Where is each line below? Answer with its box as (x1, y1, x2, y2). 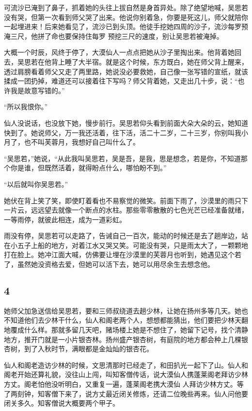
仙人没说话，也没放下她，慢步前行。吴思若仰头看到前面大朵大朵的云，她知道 (4, 117, 248, 128)
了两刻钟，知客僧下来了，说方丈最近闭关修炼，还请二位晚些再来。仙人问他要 (4, 388, 248, 398)
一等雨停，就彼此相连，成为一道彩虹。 (4, 214, 126, 224)
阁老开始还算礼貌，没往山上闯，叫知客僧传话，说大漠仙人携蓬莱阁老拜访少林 (4, 369, 248, 379)
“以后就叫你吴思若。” (4, 179, 68, 189)
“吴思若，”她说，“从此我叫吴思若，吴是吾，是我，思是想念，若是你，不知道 (4, 153, 241, 163)
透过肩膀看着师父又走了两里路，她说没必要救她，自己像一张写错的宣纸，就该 (4, 66, 248, 76)
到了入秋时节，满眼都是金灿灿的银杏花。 (24, 344, 153, 354)
